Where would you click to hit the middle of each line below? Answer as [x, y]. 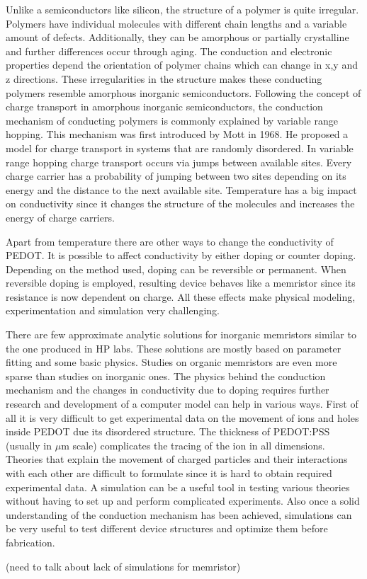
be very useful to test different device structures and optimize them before [167, 528]
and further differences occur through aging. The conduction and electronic [169, 51]
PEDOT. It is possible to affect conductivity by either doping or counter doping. [181, 255]
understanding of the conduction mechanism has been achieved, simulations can [179, 514]
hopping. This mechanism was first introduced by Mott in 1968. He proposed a [177, 134]
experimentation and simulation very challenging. [113, 310]
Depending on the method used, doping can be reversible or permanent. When [176, 269]
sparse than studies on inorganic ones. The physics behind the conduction [166, 376]
